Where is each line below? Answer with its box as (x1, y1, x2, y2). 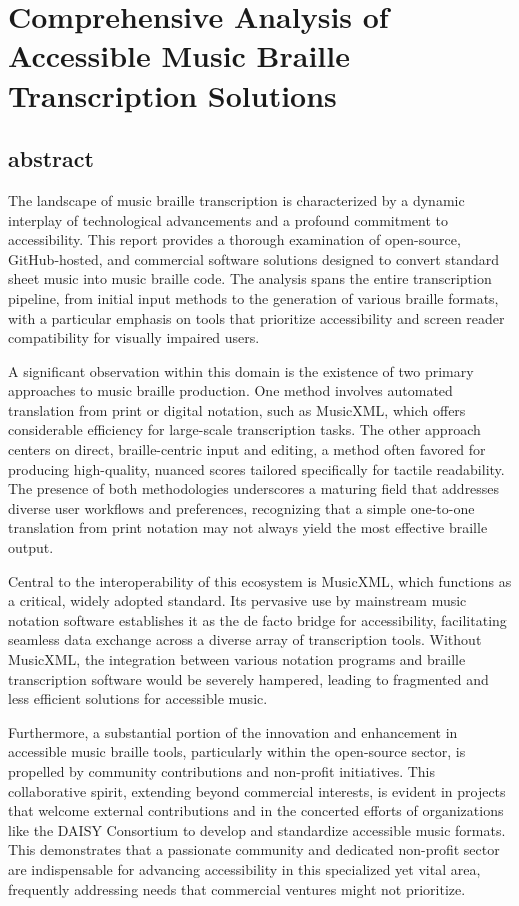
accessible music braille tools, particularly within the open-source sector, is (8, 741, 466, 762)
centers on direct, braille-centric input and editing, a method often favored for (8, 439, 486, 460)
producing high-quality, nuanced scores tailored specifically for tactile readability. (8, 458, 505, 479)
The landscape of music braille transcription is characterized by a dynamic (8, 189, 465, 210)
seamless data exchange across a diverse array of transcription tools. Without (8, 629, 482, 650)
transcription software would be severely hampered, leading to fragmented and (8, 668, 489, 689)
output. (8, 537, 54, 558)
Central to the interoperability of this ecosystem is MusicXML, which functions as (8, 570, 512, 591)
